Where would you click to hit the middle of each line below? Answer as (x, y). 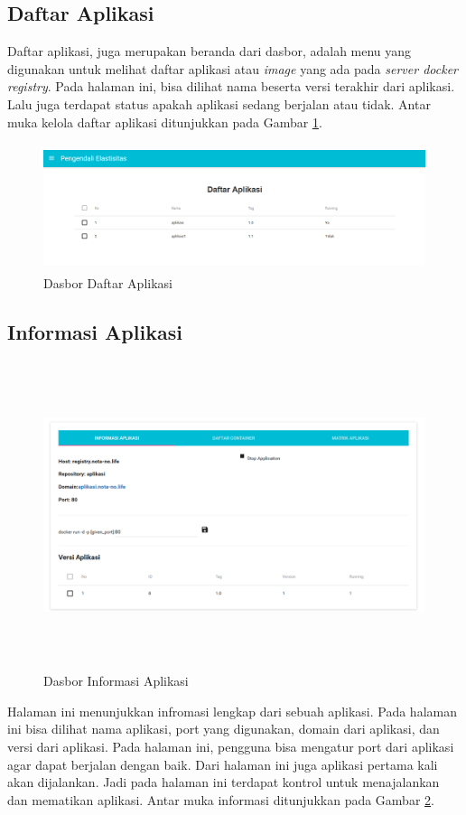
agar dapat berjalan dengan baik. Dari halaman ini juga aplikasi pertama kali (223, 764)
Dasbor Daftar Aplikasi (108, 282)
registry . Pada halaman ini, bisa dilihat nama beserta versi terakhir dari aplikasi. (231, 86)
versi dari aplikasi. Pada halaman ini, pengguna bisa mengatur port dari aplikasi (231, 746)
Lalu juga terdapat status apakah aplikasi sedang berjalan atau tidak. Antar (219, 103)
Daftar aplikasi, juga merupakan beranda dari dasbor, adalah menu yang (210, 51)
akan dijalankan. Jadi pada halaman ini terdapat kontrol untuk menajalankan (224, 782)
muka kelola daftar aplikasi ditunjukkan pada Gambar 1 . (165, 122)
